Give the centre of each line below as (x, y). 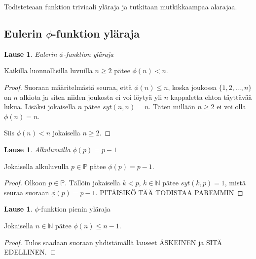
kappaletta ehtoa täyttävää (211, 97)
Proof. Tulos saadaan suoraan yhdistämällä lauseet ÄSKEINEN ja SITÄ (113, 242)
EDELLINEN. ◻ (30, 252)
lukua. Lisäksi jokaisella (40, 107)
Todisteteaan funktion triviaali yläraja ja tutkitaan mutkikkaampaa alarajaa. (121, 6)
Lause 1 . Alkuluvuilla (37, 149)
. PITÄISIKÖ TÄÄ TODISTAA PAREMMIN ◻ (169, 192)
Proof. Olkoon (25, 183)
